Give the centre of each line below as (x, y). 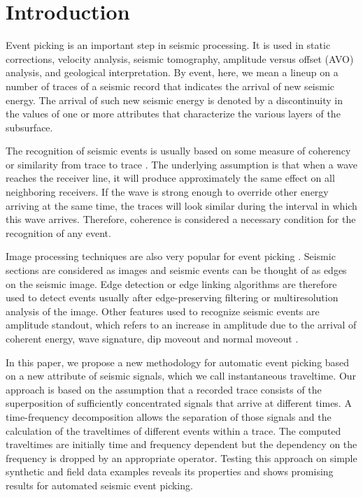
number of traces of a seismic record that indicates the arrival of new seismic (170, 86)
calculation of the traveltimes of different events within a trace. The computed (173, 430)
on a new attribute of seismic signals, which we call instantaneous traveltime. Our (181, 376)
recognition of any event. (58, 232)
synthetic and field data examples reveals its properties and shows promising (170, 471)
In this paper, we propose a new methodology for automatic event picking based (178, 362)
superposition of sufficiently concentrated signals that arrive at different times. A (179, 403)
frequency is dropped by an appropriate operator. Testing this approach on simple (181, 458)
